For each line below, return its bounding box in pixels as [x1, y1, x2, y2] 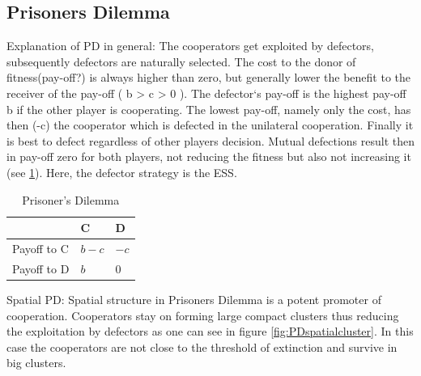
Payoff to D [12, 260, 70, 277]
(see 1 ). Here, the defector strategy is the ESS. [6, 163, 237, 180]
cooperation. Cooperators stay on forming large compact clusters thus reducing [6, 306, 399, 323]
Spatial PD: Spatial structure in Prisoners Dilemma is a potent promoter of [6, 290, 381, 307]
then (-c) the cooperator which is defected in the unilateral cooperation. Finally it [6, 116, 414, 133]
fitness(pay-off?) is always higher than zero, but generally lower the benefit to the [6, 69, 410, 86]
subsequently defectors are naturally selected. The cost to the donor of [6, 53, 356, 70]
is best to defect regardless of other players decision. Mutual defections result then [6, 132, 415, 149]
